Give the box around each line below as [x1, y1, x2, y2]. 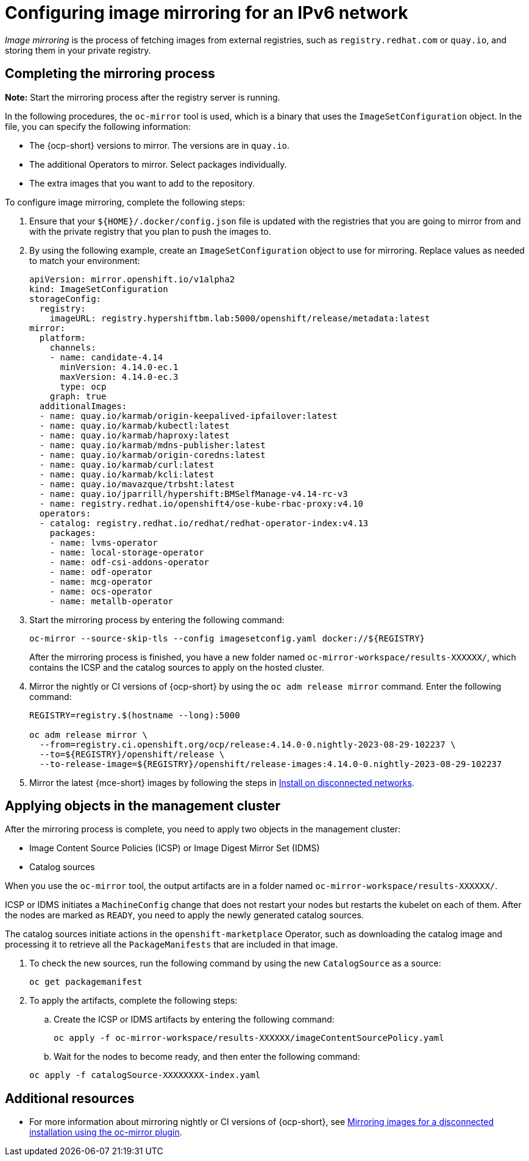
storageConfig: [29, 293, 102, 304]
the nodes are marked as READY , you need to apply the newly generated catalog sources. [5, 910, 364, 921]
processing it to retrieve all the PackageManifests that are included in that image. [5, 939, 338, 950]
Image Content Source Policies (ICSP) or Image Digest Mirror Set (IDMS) [29, 843, 320, 854]
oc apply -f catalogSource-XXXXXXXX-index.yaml [29, 1070, 261, 1081]
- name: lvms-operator [49, 537, 158, 548]
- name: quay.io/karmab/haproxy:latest [39, 430, 230, 440]
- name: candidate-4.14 [49, 352, 163, 362]
